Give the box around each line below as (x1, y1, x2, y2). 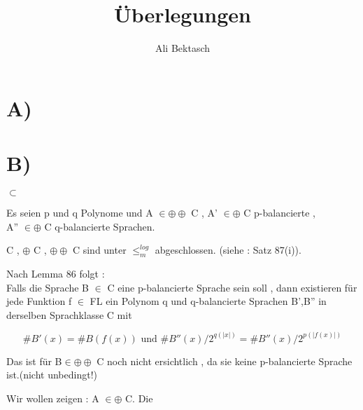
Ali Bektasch (155, 41, 211, 55)
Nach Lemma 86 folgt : (6, 266, 105, 281)
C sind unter (72, 242, 127, 257)
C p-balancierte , (243, 205, 315, 220)
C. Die (124, 391, 153, 406)
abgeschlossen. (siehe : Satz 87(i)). (155, 242, 301, 257)
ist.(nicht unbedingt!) (6, 367, 98, 382)
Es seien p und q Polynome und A (6, 205, 153, 220)
